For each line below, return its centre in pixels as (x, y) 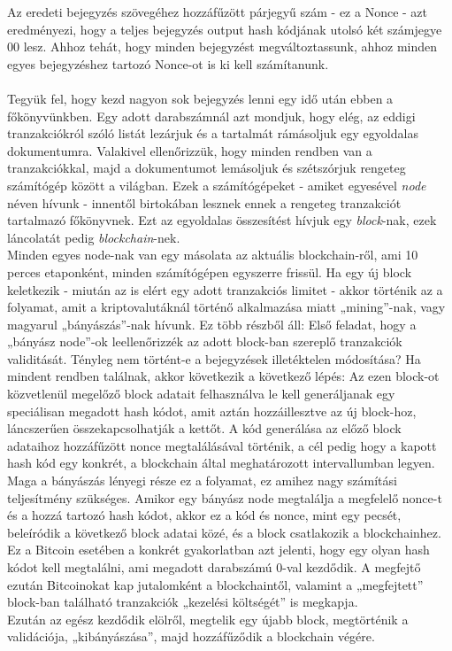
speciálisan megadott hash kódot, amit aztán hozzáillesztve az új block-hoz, (212, 411)
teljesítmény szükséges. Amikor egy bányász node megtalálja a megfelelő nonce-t (225, 497)
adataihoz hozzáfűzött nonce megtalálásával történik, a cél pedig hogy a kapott (222, 445)
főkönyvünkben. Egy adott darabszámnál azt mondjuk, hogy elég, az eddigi (211, 116)
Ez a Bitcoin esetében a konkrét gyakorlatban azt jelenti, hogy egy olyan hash (218, 550)
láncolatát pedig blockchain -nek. (94, 237)
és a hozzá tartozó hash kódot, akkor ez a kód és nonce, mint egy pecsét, (204, 515)
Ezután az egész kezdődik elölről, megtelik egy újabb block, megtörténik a (208, 619)
